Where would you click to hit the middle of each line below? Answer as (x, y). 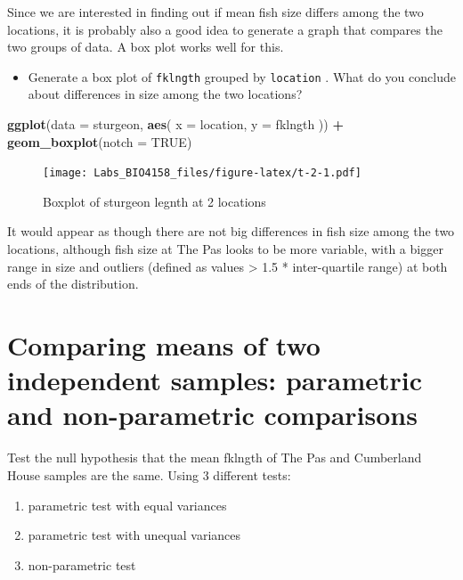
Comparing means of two (164, 345)
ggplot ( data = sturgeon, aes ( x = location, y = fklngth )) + (175, 124)
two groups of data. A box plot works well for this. (146, 47)
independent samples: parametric (215, 380)
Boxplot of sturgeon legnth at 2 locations (154, 201)
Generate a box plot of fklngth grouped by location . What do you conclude (242, 76)
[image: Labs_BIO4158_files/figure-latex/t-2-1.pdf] (202, 173)
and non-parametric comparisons (212, 415)
